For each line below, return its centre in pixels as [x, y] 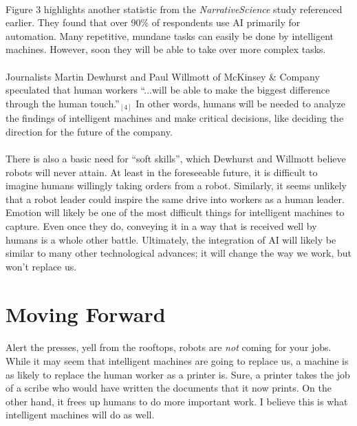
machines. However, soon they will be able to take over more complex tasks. [166, 49]
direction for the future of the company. [89, 131]
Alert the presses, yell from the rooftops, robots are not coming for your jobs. [169, 347]
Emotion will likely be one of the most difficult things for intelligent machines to [175, 212]
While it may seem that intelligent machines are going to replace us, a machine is [177, 360]
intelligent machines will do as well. [80, 415]
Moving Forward [86, 313]
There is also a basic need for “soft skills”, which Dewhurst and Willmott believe [176, 159]
